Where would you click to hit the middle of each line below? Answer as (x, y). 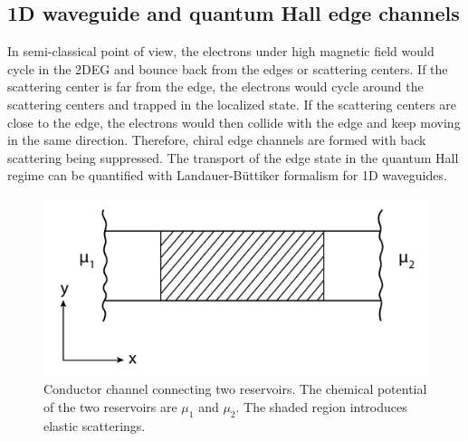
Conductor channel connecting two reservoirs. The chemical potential (235, 389)
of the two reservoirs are (110, 407)
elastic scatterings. (95, 425)
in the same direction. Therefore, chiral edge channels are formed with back (217, 140)
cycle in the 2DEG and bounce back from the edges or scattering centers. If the (228, 68)
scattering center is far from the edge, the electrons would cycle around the (215, 86)
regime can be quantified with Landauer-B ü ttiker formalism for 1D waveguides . (227, 175)
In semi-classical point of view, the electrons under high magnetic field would (221, 51)
